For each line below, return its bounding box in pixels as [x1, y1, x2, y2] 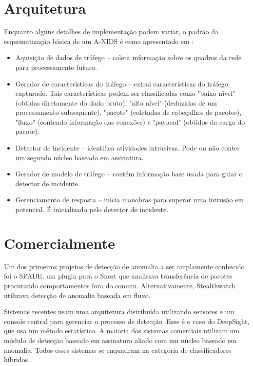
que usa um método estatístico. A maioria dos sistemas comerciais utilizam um [4, 325, 240, 336]
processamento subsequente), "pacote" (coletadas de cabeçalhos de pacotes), [15, 107, 242, 117]
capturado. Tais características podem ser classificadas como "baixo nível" [15, 88, 235, 98]
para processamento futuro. [15, 62, 97, 72]
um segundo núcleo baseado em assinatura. [15, 152, 144, 162]
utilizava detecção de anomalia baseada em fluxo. [4, 290, 151, 300]
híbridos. [4, 354, 30, 365]
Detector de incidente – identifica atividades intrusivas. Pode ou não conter [15, 143, 240, 153]
